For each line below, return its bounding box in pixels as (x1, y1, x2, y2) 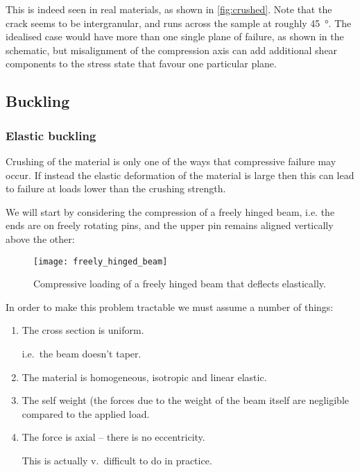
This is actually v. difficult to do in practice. (22, 453, 212, 467)
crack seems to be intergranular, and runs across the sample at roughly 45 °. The (6, 15, 352, 30)
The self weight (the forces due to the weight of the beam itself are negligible (22, 393, 349, 407)
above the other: (6, 231, 75, 246)
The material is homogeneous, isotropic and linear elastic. (22, 369, 267, 384)
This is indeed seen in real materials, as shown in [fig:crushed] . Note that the (6, 2, 332, 16)
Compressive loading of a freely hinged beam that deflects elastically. (33, 276, 326, 291)
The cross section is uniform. (22, 323, 144, 337)
